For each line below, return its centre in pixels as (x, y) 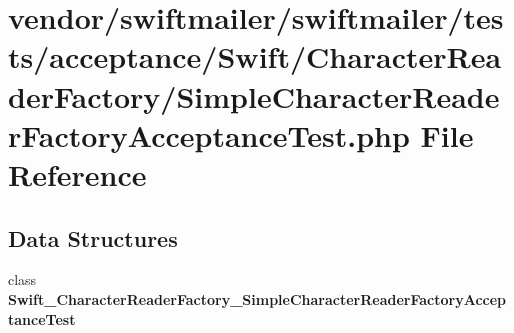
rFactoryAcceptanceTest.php (209, 134)
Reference (77, 173)
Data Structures (93, 237)
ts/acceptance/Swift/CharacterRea (255, 56)
